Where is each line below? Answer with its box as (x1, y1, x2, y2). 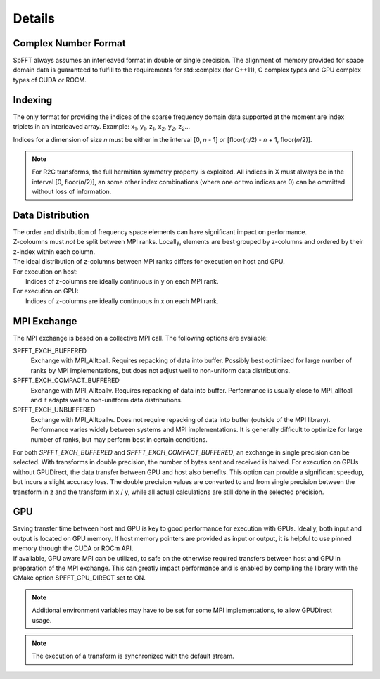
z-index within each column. (13, 247, 96, 256)
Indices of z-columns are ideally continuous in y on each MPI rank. (25, 277, 219, 285)
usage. (32, 616, 52, 624)
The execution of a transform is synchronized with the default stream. (32, 652, 234, 661)
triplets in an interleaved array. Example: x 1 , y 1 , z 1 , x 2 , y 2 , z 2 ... (13, 122, 191, 132)
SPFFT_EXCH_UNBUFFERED (13, 405, 96, 414)
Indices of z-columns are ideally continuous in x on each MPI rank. (25, 296, 219, 305)
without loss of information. (32, 187, 112, 196)
